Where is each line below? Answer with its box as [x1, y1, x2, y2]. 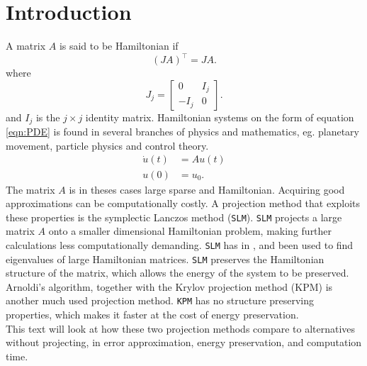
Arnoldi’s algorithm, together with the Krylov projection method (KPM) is [6, 279, 333, 294]
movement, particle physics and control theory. [6, 138, 209, 152]
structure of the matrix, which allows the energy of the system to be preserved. [6, 265, 349, 280]
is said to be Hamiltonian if [59, 38, 179, 53]
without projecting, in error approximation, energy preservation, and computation [6, 335, 362, 350]
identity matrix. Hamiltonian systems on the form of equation [85, 109, 354, 124]
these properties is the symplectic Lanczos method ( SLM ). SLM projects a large [6, 209, 342, 224]
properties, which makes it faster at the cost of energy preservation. [6, 307, 299, 322]
